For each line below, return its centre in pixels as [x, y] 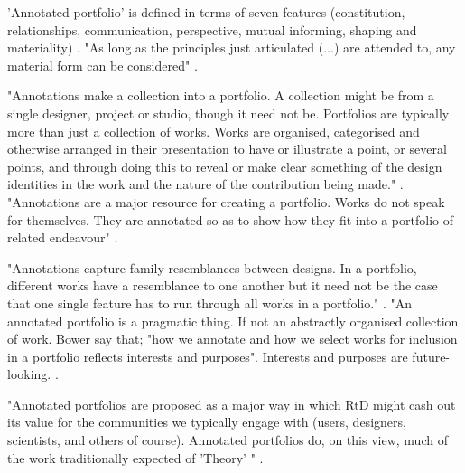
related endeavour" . [63, 237]
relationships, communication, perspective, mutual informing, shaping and [212, 29]
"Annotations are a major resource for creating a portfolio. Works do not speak [226, 201]
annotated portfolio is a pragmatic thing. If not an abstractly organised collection [233, 321]
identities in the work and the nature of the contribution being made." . [205, 184]
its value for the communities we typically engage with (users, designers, [207, 422]
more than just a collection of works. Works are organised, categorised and [214, 131]
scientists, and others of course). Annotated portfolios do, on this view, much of [228, 440]
